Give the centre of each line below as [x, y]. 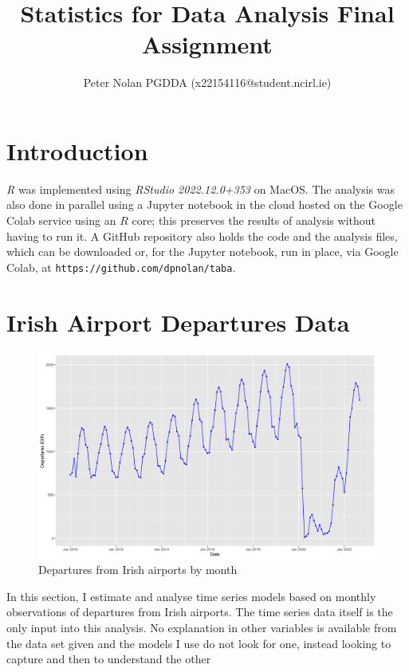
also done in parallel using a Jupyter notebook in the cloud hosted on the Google [204, 204]
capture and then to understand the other [109, 659]
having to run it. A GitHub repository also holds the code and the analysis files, [202, 236]
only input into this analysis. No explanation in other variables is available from [202, 627]
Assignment [207, 44]
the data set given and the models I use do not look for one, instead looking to [199, 643]
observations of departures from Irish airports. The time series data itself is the [200, 612]
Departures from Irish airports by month [138, 570]
